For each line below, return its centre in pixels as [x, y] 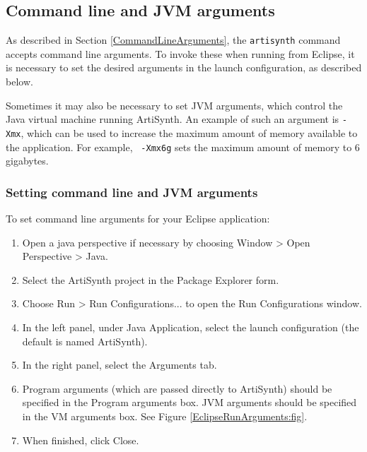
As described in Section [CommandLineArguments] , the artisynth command [173, 40]
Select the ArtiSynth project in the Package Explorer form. [151, 279]
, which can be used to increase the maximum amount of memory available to [189, 132]
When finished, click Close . [81, 440]
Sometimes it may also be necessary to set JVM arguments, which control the [174, 105]
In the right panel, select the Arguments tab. [120, 365]
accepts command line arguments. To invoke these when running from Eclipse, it [180, 53]
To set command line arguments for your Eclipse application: [138, 219]
